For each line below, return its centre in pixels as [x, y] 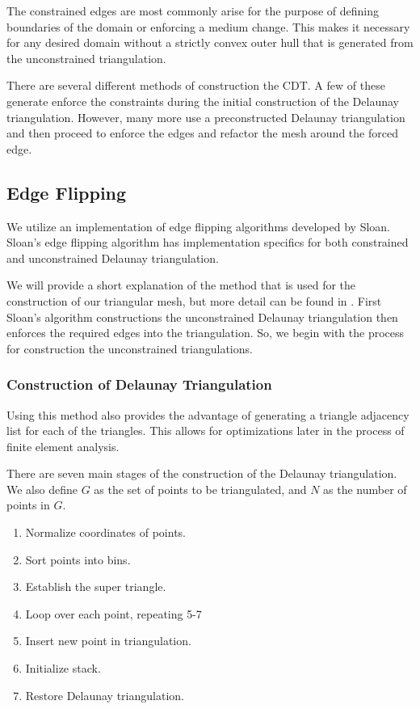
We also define [42, 489]
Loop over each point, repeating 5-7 [113, 613]
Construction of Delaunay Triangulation [139, 384]
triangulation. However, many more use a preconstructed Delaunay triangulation [206, 117]
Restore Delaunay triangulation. [105, 695]
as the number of [365, 489]
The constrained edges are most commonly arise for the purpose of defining [193, 11]
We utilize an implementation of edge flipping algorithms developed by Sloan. [198, 226]
